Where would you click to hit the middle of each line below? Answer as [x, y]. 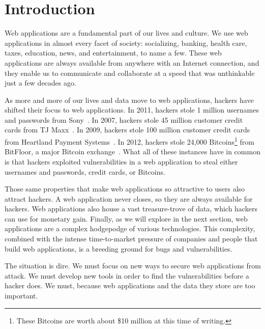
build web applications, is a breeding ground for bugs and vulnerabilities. [119, 248]
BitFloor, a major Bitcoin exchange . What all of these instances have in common [132, 152]
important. [21, 296]
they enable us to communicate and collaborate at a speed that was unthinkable [130, 73]
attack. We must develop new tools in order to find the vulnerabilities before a [127, 275]
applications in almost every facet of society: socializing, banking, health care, [126, 43]
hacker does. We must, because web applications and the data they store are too [130, 285]
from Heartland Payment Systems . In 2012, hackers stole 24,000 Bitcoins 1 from [129, 141]
